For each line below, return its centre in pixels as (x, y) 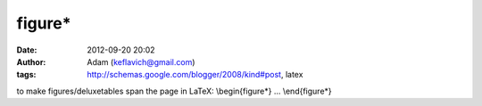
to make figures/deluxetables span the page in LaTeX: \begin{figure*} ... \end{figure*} (174, 91)
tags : (26, 75)
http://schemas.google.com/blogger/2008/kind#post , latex (195, 75)
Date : (27, 50)
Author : (31, 61)
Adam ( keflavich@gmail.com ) (141, 61)
